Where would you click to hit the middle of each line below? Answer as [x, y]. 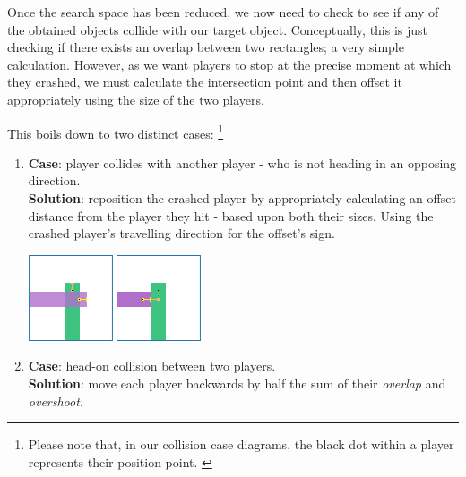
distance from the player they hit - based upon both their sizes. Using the [231, 215]
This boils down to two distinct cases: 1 [116, 132]
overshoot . [56, 400]
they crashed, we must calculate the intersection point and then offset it [205, 82]
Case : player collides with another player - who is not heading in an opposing [242, 162]
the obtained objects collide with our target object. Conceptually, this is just [218, 29]
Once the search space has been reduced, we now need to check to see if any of [223, 12]
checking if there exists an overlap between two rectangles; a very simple [206, 47]
